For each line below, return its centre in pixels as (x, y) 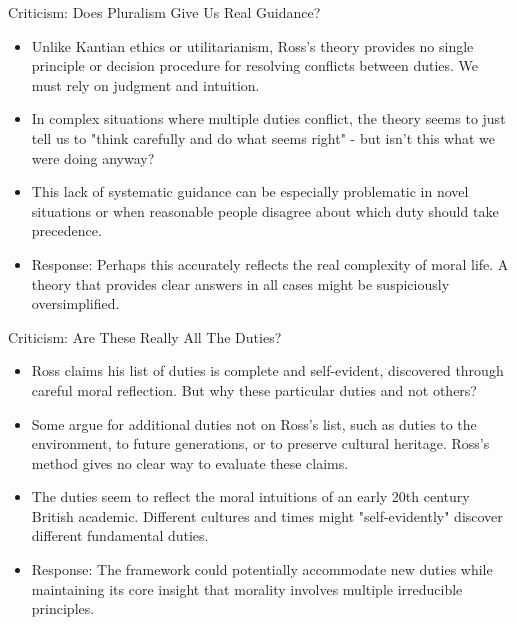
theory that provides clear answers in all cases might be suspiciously (240, 283)
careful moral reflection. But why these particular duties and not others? (254, 389)
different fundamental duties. (120, 535)
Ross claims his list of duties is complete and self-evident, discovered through (267, 370)
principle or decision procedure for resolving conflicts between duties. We (255, 65)
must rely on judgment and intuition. (145, 84)
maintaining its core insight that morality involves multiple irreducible (247, 588)
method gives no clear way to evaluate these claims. (190, 462)
